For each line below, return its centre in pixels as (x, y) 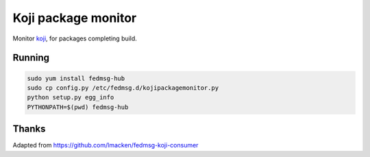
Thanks (29, 129)
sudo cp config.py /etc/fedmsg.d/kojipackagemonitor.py (123, 88)
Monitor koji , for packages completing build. (75, 38)
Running (31, 58)
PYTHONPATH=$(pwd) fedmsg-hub (78, 107)
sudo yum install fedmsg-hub (76, 78)
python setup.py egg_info (71, 97)
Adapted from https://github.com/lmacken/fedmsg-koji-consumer (106, 145)
